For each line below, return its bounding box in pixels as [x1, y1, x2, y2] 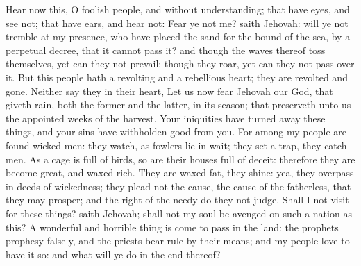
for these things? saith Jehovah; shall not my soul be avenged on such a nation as [6, 206, 352, 220]
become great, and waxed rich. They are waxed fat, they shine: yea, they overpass [6, 165, 354, 180]
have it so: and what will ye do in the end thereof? [6, 247, 221, 261]
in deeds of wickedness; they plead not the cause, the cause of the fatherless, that [6, 178, 351, 193]
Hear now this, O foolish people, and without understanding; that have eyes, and [6, 2, 350, 16]
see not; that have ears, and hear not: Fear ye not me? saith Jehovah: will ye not [6, 15, 349, 30]
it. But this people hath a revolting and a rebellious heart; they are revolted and [6, 69, 348, 84]
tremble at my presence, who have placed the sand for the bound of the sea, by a [6, 29, 351, 44]
